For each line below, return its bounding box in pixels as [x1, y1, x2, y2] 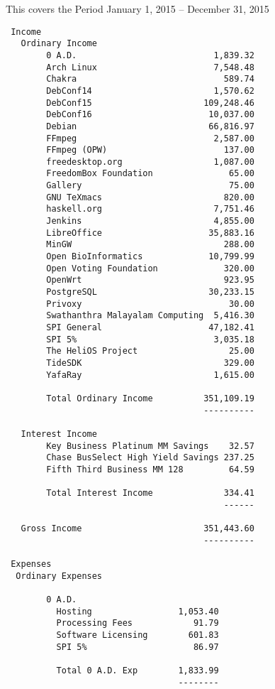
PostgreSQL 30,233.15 [46, 287, 254, 298]
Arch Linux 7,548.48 [46, 62, 254, 72]
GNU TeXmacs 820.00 [46, 192, 254, 202]
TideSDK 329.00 [46, 357, 254, 368]
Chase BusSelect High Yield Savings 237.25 [46, 452, 254, 463]
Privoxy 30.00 [46, 298, 254, 309]
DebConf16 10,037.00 [46, 109, 254, 120]
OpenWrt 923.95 [46, 275, 254, 286]
